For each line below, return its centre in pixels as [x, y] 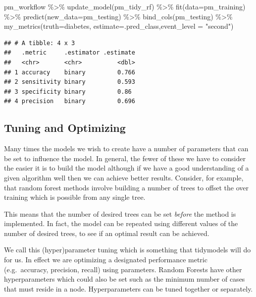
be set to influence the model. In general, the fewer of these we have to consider [125, 158]
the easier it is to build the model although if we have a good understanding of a [127, 168]
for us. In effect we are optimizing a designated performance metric [106, 260]
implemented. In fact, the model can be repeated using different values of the [121, 223]
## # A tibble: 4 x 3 [40, 43]
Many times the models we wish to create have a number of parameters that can [126, 148]
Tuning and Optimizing [65, 128]
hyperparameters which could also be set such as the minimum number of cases [125, 279]
